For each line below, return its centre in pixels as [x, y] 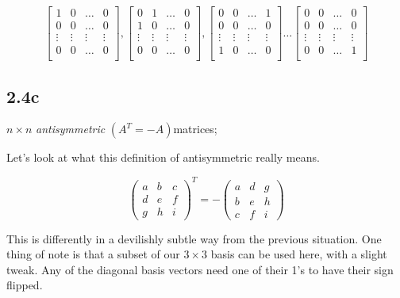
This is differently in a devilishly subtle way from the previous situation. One [194, 238]
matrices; [195, 129]
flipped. [25, 285]
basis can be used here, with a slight [299, 254]
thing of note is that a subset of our [93, 254]
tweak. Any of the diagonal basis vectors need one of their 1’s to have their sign [200, 269]
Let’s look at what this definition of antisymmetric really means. [163, 157]
